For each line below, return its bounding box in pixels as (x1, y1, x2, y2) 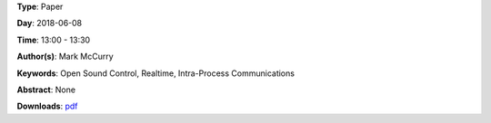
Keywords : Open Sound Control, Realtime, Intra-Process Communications (16, 68, 296, 79)
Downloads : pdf (16, 100, 78, 112)
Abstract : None (16, 84, 76, 95)
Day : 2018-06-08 (16, 18, 83, 29)
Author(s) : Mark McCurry (16, 51, 114, 62)
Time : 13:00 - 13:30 (16, 34, 91, 45)
